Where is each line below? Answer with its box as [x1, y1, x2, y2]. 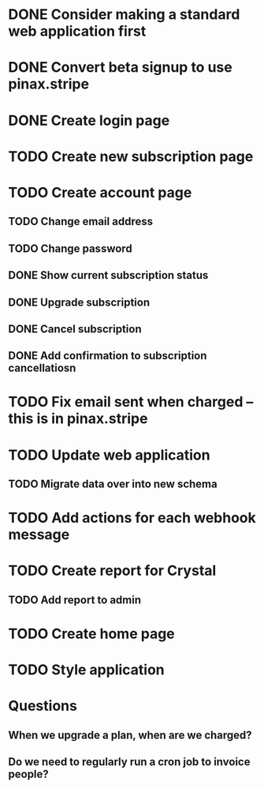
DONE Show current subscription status [8, 268, 209, 282]
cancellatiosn [8, 362, 76, 375]
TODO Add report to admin [8, 593, 142, 606]
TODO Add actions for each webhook [8, 509, 256, 527]
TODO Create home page [8, 625, 175, 643]
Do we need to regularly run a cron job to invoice [8, 756, 251, 769]
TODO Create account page [8, 183, 192, 201]
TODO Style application [8, 661, 165, 679]
